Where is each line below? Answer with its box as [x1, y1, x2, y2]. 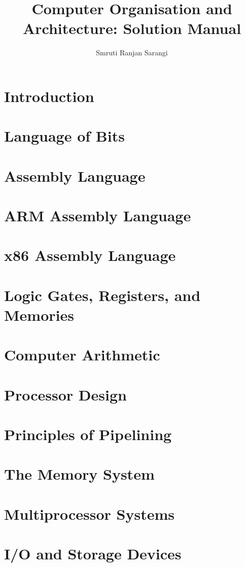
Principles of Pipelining [4, 424, 172, 445]
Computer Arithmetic [4, 344, 160, 365]
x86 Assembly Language [4, 245, 176, 265]
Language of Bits [4, 125, 125, 146]
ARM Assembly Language [4, 205, 191, 226]
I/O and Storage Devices [4, 543, 182, 564]
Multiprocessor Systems [4, 503, 175, 524]
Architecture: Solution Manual [22, 18, 241, 39]
